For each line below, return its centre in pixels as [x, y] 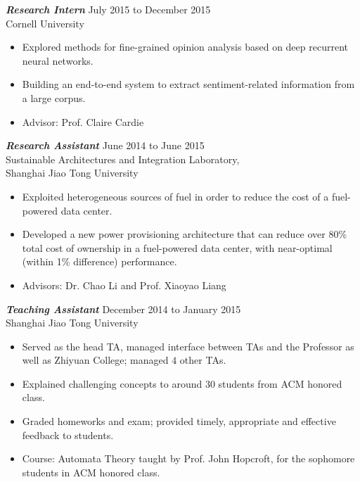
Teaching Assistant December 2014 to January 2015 [123, 309]
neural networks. [58, 60]
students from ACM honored [280, 383]
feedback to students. [68, 435]
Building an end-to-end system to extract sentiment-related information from [188, 84]
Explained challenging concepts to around [112, 383]
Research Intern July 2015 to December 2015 [108, 9]
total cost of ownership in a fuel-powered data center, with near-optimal [177, 247]
